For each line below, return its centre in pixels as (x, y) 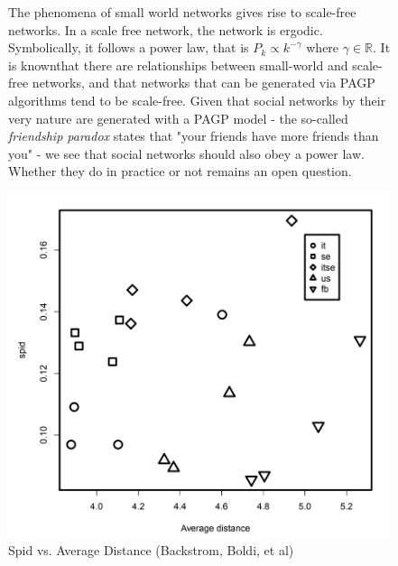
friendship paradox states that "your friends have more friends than (194, 136)
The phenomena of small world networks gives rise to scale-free (182, 12)
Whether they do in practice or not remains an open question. (180, 171)
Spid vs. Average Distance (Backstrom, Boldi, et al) (151, 550)
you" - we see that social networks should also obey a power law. (186, 153)
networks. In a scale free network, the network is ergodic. (166, 29)
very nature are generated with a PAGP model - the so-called (178, 118)
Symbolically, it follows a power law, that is (129, 47)
